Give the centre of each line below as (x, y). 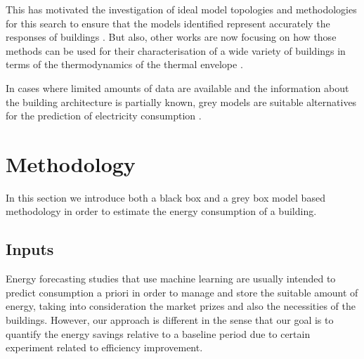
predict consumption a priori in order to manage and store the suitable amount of (182, 292)
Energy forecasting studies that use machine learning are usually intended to (171, 279)
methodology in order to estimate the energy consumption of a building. (161, 211)
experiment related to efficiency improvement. (104, 347)
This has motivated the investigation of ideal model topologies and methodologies (181, 9)
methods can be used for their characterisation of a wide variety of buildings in (176, 50)
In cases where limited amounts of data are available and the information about (177, 87)
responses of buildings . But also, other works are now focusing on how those (171, 37)
